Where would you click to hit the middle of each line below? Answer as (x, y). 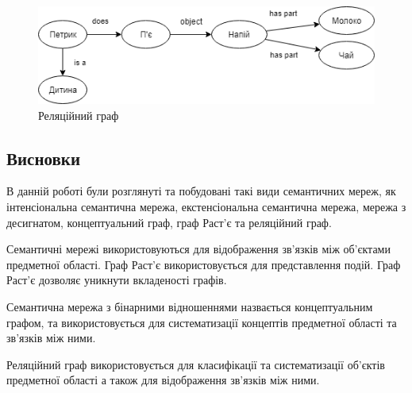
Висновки (44, 158)
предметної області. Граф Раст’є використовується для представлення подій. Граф (204, 264)
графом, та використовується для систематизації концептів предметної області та (202, 322)
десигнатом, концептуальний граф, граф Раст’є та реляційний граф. (169, 222)
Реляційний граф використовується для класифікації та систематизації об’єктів (196, 364)
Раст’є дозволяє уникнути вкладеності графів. (117, 280)
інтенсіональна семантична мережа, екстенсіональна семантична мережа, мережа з (206, 206)
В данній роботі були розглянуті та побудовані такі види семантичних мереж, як (201, 191)
